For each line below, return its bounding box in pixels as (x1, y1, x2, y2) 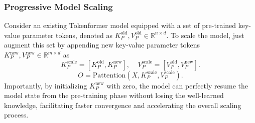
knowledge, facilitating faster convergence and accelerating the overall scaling (4, 99, 241, 110)
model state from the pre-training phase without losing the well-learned (4, 90, 224, 100)
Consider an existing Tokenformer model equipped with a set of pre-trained (4, 20, 236, 30)
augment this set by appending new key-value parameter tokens (4, 39, 200, 50)
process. (4, 109, 29, 120)
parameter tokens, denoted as (22, 29, 113, 40)
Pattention (92, 71, 126, 79)
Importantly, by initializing (4, 80, 87, 90)
